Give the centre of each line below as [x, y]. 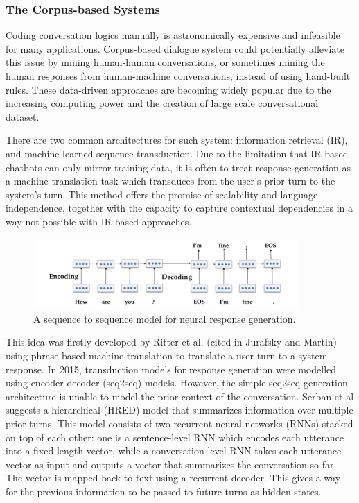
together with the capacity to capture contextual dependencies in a [211, 208]
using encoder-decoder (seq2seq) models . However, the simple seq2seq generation [177, 383]
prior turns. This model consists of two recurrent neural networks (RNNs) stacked [179, 423]
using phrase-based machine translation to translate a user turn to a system [167, 356]
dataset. [23, 116]
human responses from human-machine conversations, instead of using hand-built [178, 76]
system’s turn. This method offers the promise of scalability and [141, 194]
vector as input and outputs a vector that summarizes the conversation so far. [171, 464]
